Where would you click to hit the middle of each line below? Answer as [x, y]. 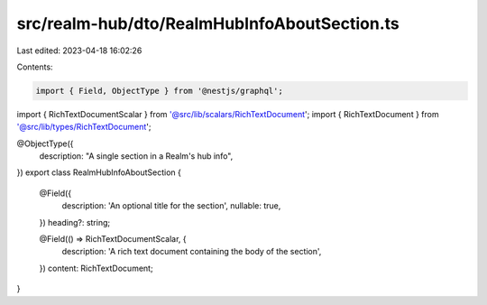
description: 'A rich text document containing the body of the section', [192, 252]
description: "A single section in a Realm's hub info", [136, 156]
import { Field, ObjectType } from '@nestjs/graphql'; [159, 91]
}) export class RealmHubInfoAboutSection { [99, 172]
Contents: [35, 67]
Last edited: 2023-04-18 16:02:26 [79, 51]
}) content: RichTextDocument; [96, 268]
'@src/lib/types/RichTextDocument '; [84, 127]
